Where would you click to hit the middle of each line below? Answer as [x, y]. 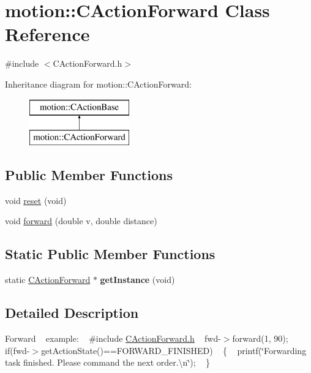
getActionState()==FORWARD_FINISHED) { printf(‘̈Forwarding [174, 350]
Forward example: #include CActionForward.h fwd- [113, 338]
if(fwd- [17, 350]
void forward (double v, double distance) [81, 221]
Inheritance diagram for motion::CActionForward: [98, 84]
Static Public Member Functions [110, 254]
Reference [47, 34]
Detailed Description [72, 313]
